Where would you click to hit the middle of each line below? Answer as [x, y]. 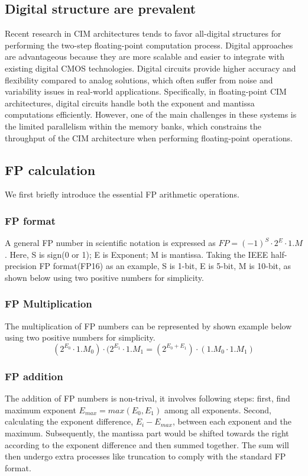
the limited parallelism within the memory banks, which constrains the [133, 126]
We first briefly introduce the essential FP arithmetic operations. [122, 194]
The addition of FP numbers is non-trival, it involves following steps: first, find [147, 398]
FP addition [34, 376]
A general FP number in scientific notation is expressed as [110, 243]
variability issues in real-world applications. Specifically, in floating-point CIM [146, 91]
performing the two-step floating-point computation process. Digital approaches [149, 45]
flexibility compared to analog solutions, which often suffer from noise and [139, 80]
